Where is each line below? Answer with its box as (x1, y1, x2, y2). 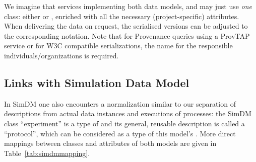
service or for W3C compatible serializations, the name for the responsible (4, 40, 233, 51)
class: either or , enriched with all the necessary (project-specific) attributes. (4, 11, 239, 21)
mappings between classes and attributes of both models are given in (4, 138, 217, 148)
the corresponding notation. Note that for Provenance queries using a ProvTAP (4, 30, 250, 41)
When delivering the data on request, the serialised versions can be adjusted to (4, 21, 248, 31)
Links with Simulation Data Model (4, 74, 189, 90)
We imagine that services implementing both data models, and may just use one (4, 1, 252, 11)
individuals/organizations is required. (4, 50, 119, 60)
